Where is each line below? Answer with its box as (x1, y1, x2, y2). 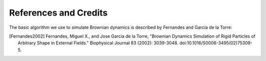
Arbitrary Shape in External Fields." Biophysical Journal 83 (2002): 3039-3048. (18, 40, 179, 46)
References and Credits (9, 7, 108, 18)
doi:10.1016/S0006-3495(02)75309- (179, 40, 253, 46)
